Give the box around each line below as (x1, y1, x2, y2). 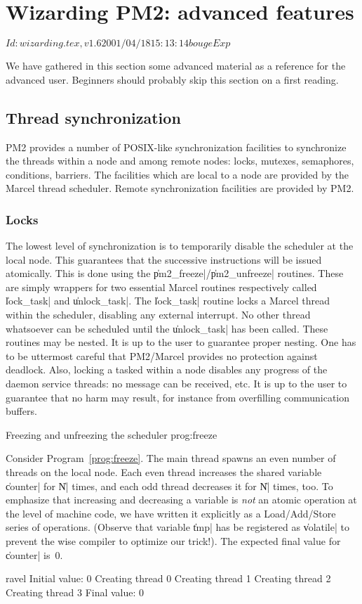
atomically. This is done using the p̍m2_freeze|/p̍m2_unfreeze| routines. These (6, 266, 344, 281)
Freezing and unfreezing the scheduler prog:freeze (6, 427, 217, 442)
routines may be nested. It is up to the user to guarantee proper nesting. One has (6, 335, 356, 349)
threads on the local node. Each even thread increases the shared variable (6, 465, 322, 480)
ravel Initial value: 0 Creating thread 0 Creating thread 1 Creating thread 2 (6, 571, 331, 586)
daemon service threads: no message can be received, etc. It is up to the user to (6, 376, 347, 391)
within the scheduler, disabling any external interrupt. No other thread (6, 307, 311, 322)
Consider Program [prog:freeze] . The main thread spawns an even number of (6, 451, 336, 465)
